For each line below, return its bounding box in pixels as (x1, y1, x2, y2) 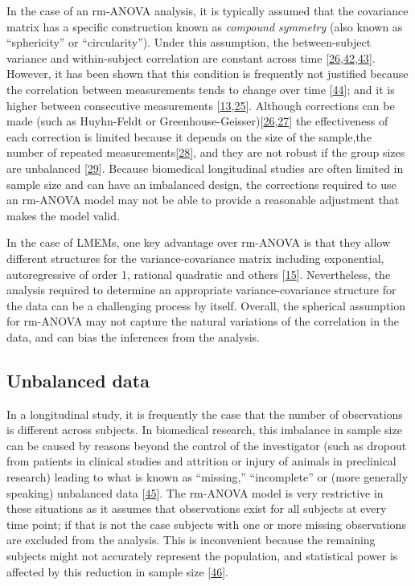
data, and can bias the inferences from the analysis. (6, 328, 260, 345)
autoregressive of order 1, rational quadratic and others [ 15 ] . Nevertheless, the (6, 265, 391, 282)
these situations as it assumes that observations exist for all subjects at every (6, 500, 387, 517)
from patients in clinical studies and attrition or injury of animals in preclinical (6, 453, 397, 469)
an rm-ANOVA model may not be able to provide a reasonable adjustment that (6, 191, 400, 208)
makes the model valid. (6, 207, 120, 223)
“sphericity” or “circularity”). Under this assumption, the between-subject (6, 34, 372, 51)
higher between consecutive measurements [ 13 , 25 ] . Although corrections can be (6, 96, 395, 113)
